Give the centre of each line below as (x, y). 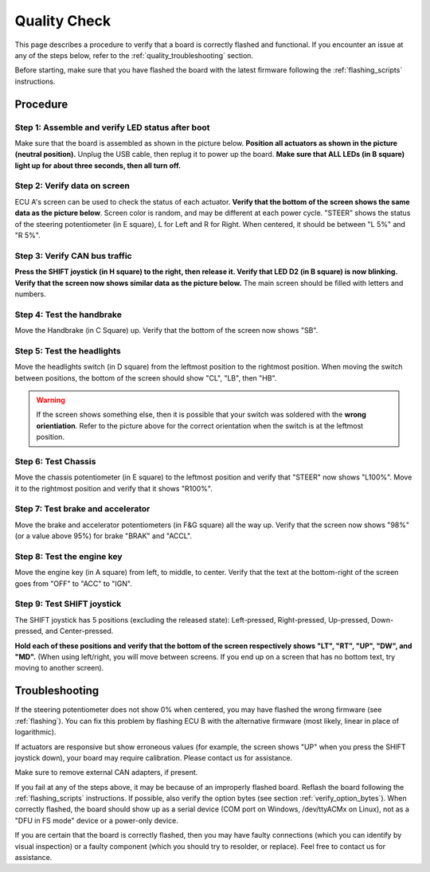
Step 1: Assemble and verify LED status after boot (112, 127)
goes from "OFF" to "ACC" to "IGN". (74, 583)
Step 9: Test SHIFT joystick (68, 604)
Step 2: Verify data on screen (72, 186)
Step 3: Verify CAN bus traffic (73, 256)
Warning (51, 400)
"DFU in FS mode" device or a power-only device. (96, 820)
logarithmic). (35, 732)
